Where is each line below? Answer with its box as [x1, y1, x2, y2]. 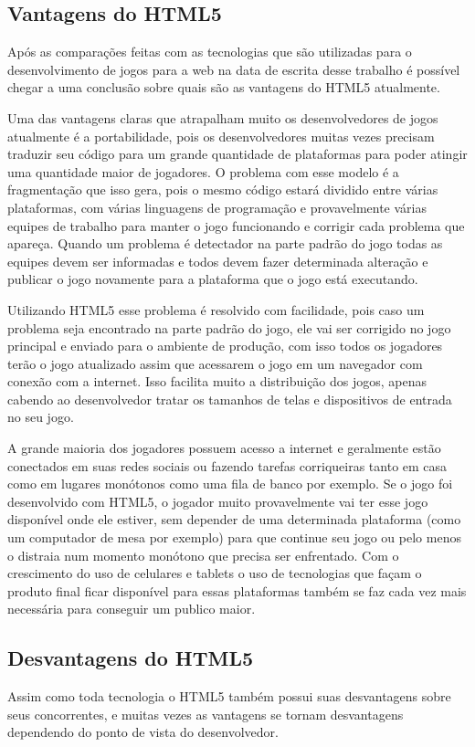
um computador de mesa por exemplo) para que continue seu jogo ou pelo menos [7, 528, 461, 547]
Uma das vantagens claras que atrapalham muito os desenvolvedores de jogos [7, 108, 438, 127]
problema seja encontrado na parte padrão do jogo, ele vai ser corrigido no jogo [7, 318, 451, 337]
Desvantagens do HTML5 [7, 644, 254, 672]
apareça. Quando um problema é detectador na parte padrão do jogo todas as [7, 234, 443, 253]
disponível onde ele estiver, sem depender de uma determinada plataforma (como [7, 510, 461, 529]
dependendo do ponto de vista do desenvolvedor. [7, 722, 279, 742]
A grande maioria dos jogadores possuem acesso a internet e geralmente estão [7, 438, 441, 458]
